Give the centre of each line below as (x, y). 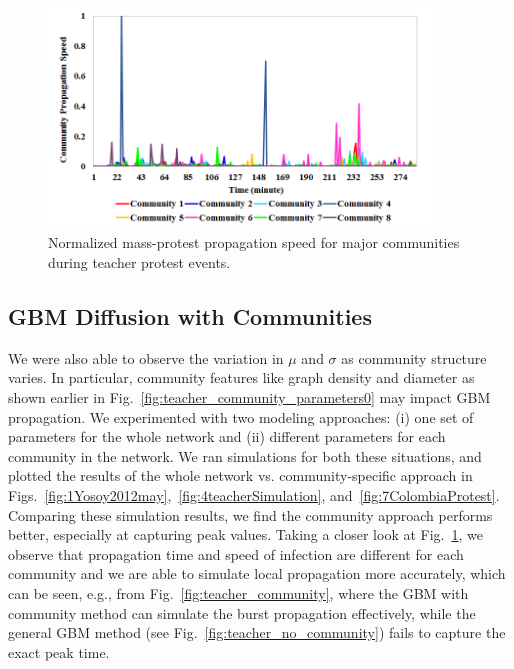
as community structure (414, 357)
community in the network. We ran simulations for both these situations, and (245, 455)
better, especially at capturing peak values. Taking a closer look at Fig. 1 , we (245, 534)
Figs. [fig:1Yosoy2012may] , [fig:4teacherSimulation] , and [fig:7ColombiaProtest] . (254, 494)
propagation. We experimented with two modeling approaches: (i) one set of (241, 416)
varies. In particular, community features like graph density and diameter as (241, 377)
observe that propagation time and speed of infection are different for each (236, 553)
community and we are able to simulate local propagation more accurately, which (257, 573)
